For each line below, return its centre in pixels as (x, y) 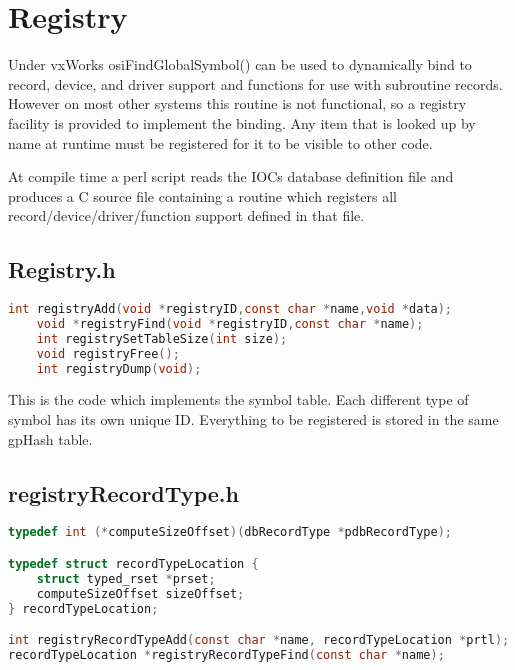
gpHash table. (50, 438)
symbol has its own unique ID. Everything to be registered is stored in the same (253, 419)
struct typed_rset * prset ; (126, 578)
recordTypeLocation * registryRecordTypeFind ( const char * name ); (226, 655)
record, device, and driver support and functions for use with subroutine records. (255, 83)
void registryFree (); (108, 353)
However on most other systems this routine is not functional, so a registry (237, 103)
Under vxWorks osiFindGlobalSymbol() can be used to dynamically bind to (240, 64)
